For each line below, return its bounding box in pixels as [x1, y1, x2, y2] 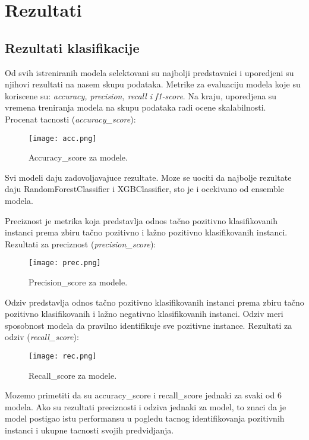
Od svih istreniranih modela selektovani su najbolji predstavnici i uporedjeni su [5, 66, 294, 78]
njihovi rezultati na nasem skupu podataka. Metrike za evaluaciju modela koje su [5, 78, 301, 90]
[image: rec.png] [29, 351, 97, 360]
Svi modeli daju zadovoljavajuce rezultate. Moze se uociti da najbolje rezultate [5, 171, 292, 183]
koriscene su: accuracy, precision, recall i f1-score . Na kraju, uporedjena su [5, 89, 277, 102]
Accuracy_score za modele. [29, 151, 128, 164]
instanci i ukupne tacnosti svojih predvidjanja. [5, 424, 174, 436]
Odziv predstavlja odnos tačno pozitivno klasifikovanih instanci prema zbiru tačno [5, 296, 304, 308]
